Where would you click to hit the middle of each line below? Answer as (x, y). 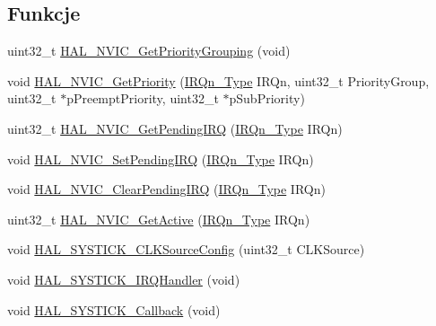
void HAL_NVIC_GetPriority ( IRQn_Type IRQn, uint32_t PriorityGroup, (218, 80)
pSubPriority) (267, 98)
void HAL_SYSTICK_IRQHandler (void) (124, 279)
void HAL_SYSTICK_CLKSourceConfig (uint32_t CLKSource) (186, 249)
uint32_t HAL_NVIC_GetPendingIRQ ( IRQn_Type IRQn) (175, 128)
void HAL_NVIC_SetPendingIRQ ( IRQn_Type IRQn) (161, 159)
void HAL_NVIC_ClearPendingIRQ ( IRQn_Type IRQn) (166, 189)
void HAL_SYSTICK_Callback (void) (114, 309)
